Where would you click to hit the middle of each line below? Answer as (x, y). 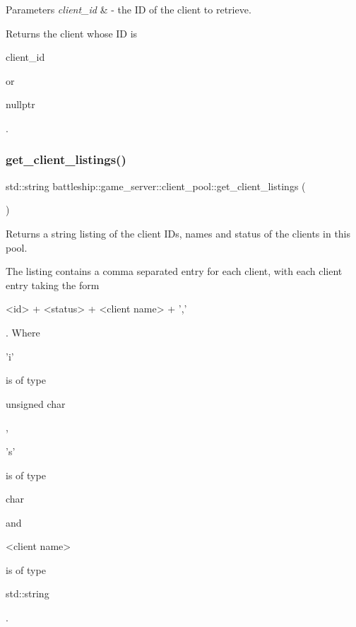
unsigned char (36, 403)
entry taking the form (53, 285)
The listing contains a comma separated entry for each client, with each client (174, 271)
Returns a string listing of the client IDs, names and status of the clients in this (178, 233)
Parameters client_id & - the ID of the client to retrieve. (129, 9)
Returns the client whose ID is (72, 33)
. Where (23, 332)
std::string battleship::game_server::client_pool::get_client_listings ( (156, 186)
